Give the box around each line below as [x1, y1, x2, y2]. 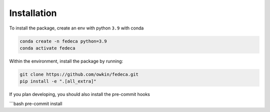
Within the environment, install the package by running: [9, 58, 123, 64]
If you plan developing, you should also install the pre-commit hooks [9, 91, 150, 97]
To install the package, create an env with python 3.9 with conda [9, 25, 144, 31]
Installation [9, 7, 57, 18]
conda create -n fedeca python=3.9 [19, 38, 107, 44]
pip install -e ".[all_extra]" [19, 78, 97, 84]
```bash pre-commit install [9, 100, 62, 106]
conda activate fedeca [19, 45, 75, 51]
